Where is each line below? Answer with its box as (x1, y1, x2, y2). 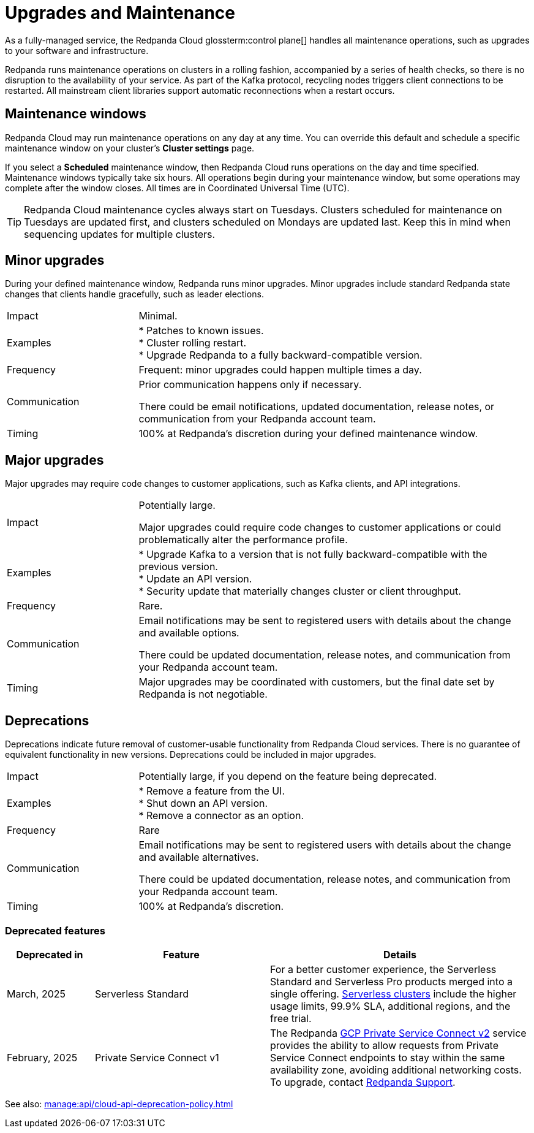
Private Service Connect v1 (94, 1051, 219, 1064)
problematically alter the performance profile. (138, 533, 348, 546)
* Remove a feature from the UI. (138, 785, 285, 798)
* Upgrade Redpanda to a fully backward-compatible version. (138, 349, 423, 362)
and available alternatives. (138, 851, 259, 864)
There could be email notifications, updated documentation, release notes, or (138, 400, 495, 413)
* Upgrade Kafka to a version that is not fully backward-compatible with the (138, 548, 487, 561)
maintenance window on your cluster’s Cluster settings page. (5, 142, 255, 153)
